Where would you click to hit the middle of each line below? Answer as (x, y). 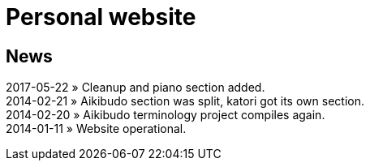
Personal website (101, 17)
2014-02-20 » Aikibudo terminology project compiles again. (166, 115)
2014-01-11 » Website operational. (96, 129)
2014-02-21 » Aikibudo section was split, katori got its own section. (185, 101)
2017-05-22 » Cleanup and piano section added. (136, 88)
